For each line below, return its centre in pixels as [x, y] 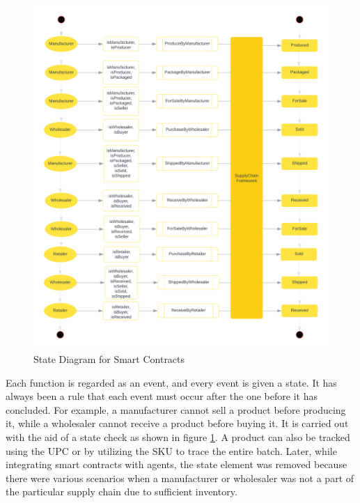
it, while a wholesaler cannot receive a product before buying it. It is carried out [177, 423]
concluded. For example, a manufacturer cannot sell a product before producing [176, 409]
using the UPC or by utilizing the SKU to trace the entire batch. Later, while [171, 450]
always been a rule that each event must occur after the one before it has [162, 396]
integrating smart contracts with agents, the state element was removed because [177, 464]
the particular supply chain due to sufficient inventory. [122, 492]
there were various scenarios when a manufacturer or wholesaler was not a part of [180, 478]
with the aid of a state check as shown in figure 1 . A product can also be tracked [178, 436]
